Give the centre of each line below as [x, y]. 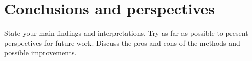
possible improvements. [40, 53]
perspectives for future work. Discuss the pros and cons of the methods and [122, 42]
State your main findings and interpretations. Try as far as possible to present [126, 33]
